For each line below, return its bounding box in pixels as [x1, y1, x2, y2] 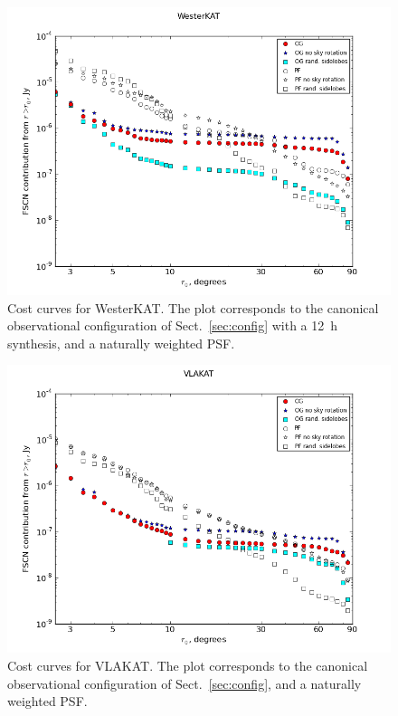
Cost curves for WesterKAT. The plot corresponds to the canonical [7, 298, 379, 317]
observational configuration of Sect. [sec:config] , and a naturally [7, 673, 362, 692]
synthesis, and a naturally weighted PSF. [7, 333, 235, 352]
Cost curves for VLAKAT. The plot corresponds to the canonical [7, 655, 368, 674]
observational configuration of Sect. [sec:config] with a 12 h [7, 316, 338, 335]
